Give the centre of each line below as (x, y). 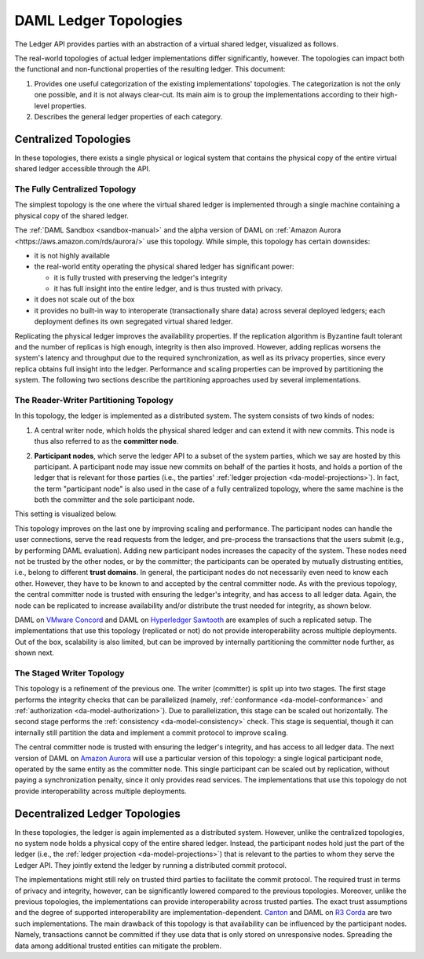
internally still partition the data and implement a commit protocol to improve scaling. (151, 732)
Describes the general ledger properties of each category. (128, 116)
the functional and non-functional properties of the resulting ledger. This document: (150, 69)
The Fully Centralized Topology (75, 189)
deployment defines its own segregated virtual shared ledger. (133, 321)
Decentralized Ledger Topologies (97, 813)
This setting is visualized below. (66, 514)
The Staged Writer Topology (69, 673)
